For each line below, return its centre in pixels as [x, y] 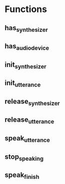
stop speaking [24, 157]
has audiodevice [27, 47]
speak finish [22, 176]
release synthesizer [32, 102]
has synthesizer [26, 28]
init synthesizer [25, 65]
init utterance [23, 84]
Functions [26, 9]
